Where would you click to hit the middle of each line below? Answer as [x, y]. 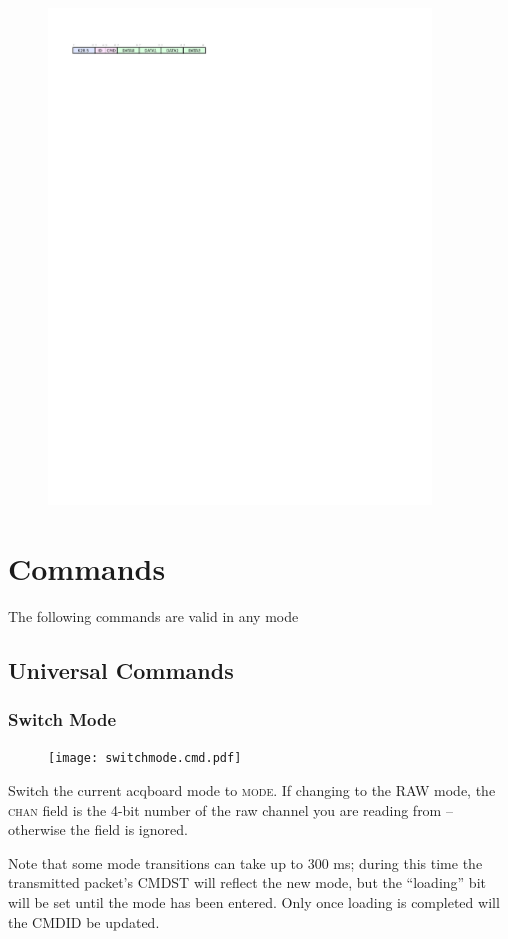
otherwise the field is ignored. [98, 829]
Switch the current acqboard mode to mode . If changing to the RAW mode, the [252, 790]
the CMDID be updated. [84, 921]
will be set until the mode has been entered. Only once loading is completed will [254, 902]
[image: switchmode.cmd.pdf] [145, 758]
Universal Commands [121, 669]
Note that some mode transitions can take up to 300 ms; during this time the [245, 862]
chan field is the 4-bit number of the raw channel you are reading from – [230, 809]
